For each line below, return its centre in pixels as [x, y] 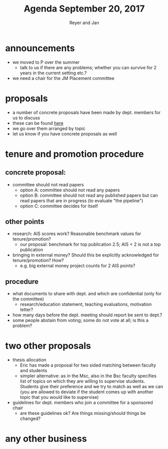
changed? [30, 419]
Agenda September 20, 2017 [84, 9]
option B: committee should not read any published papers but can [89, 195]
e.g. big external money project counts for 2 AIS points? [77, 266]
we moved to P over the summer [46, 62]
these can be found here [38, 123]
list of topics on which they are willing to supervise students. [82, 381]
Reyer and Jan [84, 23]
